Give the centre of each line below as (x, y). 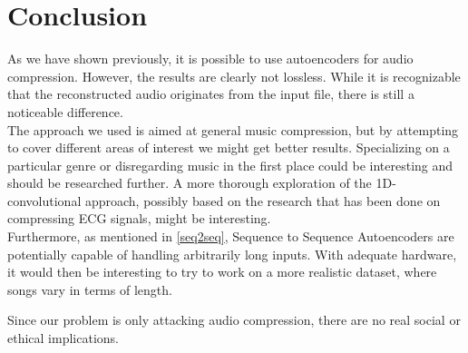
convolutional (44, 200)
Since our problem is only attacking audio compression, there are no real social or (234, 320)
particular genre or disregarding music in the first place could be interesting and (230, 165)
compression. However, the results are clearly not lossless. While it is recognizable (234, 76)
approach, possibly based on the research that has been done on (263, 200)
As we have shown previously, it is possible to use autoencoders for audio (210, 59)
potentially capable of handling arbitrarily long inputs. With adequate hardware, (232, 254)
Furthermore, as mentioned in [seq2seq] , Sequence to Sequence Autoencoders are (231, 236)
